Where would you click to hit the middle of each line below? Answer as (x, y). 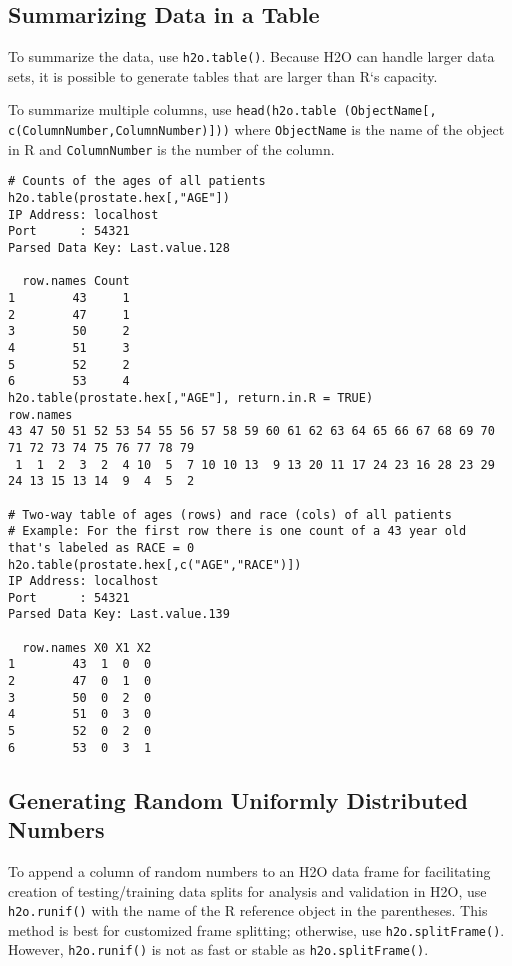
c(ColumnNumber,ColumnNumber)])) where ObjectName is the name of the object (256, 129)
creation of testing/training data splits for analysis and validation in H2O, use (247, 890)
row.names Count (76, 281)
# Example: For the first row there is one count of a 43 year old (237, 531)
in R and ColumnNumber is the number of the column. (171, 148)
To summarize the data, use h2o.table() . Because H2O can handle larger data (251, 56)
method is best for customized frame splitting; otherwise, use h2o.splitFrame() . (256, 929)
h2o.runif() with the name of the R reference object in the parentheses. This (248, 910)
